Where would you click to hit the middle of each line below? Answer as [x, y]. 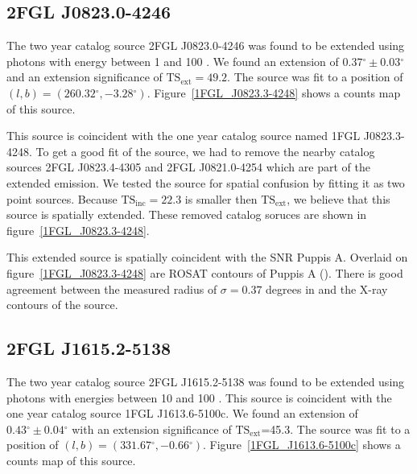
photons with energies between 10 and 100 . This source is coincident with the [199, 397]
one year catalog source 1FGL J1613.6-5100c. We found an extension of [182, 413]
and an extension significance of [85, 77]
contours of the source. [62, 305]
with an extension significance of [152, 429]
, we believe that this [339, 198]
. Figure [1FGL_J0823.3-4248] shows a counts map [274, 92]
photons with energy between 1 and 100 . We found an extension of [173, 61]
